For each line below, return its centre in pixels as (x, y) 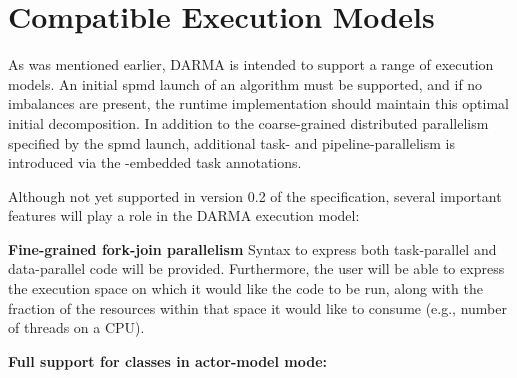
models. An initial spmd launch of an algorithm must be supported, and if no (245, 83)
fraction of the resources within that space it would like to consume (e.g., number (257, 307)
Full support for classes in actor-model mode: (168, 360)
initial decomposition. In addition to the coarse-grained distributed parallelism (248, 122)
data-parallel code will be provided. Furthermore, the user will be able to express (256, 268)
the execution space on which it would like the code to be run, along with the (245, 288)
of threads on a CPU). (76, 327)
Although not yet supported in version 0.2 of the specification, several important (255, 195)
